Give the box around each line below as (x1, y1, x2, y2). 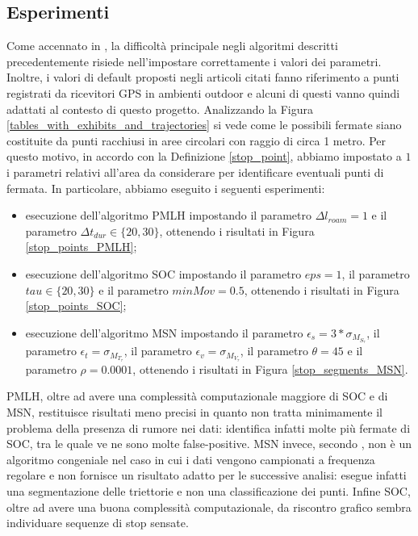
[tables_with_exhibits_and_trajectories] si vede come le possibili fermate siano (6, 116, 402, 133)
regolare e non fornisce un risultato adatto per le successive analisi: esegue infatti (6, 467, 407, 484)
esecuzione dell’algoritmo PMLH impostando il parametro (25, 207, 311, 224)
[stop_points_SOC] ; (25, 297, 127, 314)
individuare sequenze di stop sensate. (6, 514, 189, 531)
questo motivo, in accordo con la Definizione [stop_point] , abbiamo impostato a (6, 148, 402, 165)
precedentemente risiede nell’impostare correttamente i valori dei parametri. (6, 52, 382, 69)
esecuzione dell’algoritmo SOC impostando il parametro (25, 265, 302, 282)
